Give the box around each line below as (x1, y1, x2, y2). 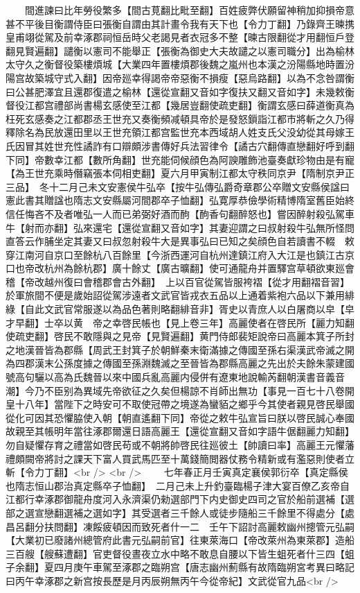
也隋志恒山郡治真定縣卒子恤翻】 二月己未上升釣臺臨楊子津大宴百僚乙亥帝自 (6, 478, 350, 492)
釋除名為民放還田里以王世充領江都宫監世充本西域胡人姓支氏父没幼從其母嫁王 (6, 125, 354, 139)
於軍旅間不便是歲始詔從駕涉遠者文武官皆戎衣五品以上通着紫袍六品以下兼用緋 (6, 288, 354, 302)
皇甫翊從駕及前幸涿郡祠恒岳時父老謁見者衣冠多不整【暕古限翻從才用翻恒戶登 (6, 30, 354, 44)
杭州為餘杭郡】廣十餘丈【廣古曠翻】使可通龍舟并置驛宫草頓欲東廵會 (44, 261, 354, 275)
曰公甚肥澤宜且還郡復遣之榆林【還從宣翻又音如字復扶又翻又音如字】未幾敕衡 (6, 84, 354, 98)
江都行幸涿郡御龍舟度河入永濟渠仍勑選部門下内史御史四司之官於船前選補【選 (6, 492, 354, 506)
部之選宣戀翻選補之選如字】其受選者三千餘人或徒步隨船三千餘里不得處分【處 (6, 505, 354, 519)
